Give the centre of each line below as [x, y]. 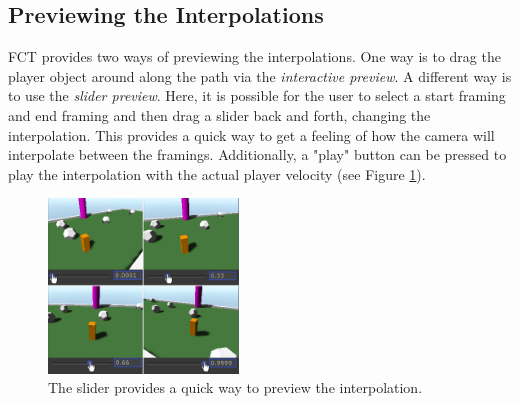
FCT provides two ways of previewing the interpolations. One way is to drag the [254, 56]
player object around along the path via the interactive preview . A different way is [260, 75]
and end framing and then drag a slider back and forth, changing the [219, 114]
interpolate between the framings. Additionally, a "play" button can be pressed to [257, 154]
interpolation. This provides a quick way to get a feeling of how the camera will [251, 134]
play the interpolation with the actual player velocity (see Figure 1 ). [217, 173]
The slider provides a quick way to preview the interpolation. [235, 387]
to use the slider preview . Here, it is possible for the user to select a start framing [257, 95]
